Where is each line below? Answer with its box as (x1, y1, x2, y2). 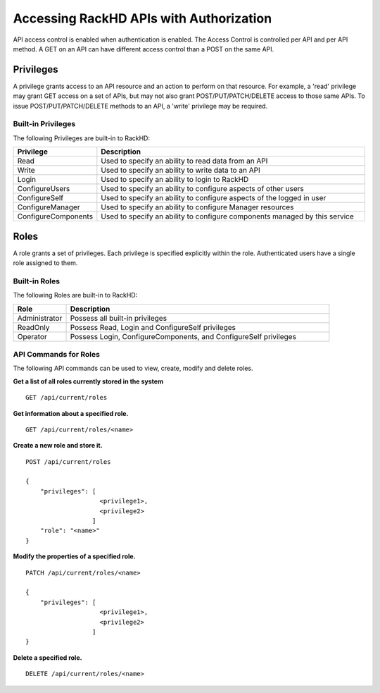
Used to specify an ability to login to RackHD (101, 175, 249, 185)
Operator (17, 331, 47, 341)
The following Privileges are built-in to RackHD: (13, 134, 151, 142)
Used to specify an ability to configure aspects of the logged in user (101, 193, 327, 203)
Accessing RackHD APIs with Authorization (13, 11, 272, 26)
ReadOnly (17, 322, 50, 332)
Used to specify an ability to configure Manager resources (101, 202, 294, 212)
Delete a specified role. (13, 653, 82, 662)
